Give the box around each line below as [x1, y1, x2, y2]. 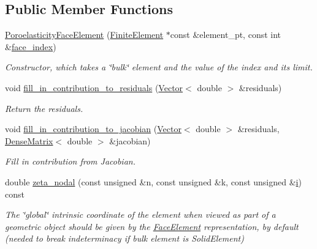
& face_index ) [5, 40, 56, 53]
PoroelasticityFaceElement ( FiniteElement [5, 28, 164, 41]
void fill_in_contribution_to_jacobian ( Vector [5, 122, 181, 135]
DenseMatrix [5, 134, 53, 147]
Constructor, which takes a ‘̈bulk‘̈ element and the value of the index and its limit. [5, 61, 313, 73]
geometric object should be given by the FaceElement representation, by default [5, 220, 299, 232]
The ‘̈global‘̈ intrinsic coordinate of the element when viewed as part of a [5, 208, 276, 221]
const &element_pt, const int [170, 28, 281, 41]
